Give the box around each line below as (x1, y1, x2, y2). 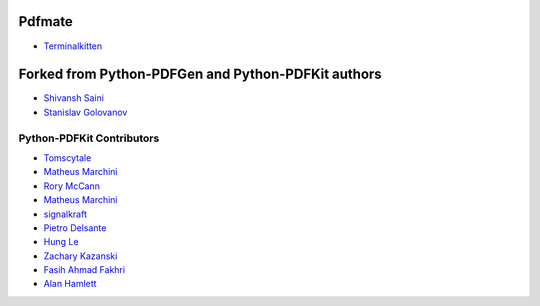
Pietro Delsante (43, 221, 107, 234)
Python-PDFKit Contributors (18, 131, 160, 145)
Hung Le (43, 236, 79, 248)
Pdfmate (18, 13, 74, 30)
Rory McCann (43, 180, 100, 192)
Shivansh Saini (43, 92, 105, 104)
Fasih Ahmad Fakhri (43, 264, 125, 276)
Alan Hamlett (43, 278, 97, 290)
